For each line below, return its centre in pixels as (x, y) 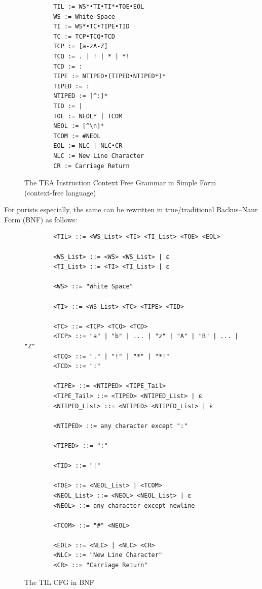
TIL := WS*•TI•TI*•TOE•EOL (99, 7)
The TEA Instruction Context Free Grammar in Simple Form (120, 183)
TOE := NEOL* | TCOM (88, 116)
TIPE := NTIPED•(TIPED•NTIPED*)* (110, 76)
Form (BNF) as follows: (41, 219)
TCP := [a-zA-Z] (81, 46)
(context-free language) (60, 192)
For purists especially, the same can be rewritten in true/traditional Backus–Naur (131, 209)
